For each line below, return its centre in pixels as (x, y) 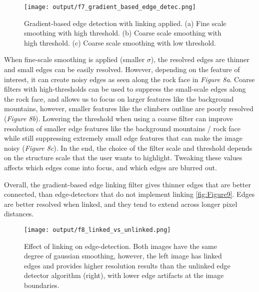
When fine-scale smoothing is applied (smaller (74, 59)
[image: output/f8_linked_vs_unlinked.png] (97, 230)
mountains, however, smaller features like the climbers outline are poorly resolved (129, 108)
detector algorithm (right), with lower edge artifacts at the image (124, 275)
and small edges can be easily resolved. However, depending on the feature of (122, 69)
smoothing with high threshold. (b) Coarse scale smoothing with (123, 33)
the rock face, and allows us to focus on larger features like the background (119, 98)
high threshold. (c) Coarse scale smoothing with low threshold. (120, 42)
